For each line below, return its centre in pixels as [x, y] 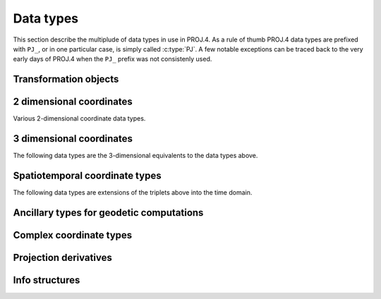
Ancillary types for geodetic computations [108, 213]
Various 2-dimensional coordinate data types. [79, 118]
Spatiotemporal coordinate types [87, 175]
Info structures [47, 280]
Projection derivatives [62, 257]
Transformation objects [66, 79]
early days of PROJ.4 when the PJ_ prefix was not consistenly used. [113, 59]
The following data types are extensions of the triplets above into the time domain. [133, 193]
